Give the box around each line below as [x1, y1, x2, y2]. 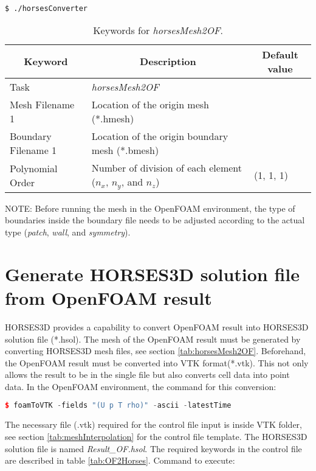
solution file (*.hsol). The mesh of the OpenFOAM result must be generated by [5, 332, 301, 345]
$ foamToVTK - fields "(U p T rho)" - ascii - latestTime [5, 401, 232, 410]
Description [140, 54, 196, 69]
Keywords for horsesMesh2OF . [93, 23, 223, 37]
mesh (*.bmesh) [91, 142, 159, 157]
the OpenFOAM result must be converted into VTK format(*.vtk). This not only [5, 356, 309, 369]
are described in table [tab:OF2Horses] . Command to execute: [5, 454, 235, 467]
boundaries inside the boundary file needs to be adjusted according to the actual [5, 214, 305, 226]
